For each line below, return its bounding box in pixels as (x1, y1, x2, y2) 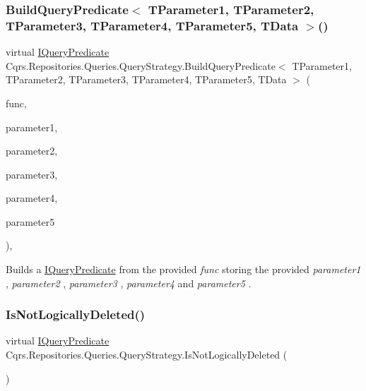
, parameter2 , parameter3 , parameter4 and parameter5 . (6, 275, 252, 290)
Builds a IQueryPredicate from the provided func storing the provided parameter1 (6, 262, 361, 277)
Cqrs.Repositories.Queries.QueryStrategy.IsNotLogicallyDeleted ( (6, 347, 288, 362)
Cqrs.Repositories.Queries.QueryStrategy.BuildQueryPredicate (6, 58, 276, 73)
